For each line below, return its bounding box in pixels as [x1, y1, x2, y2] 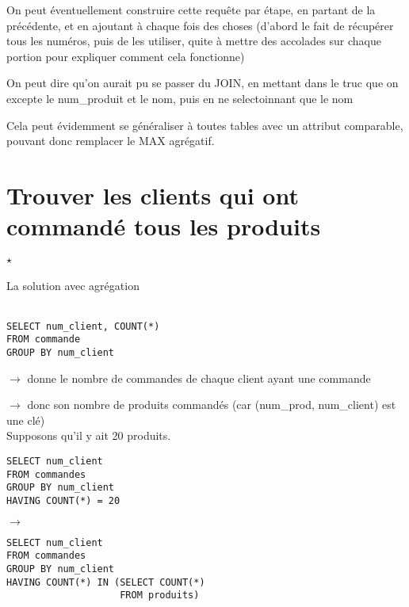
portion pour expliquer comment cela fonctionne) [6, 48, 245, 64]
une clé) [6, 411, 45, 428]
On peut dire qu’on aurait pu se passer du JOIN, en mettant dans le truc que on [6, 74, 399, 91]
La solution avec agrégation [6, 277, 140, 293]
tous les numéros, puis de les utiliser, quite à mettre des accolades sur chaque [6, 32, 381, 49]
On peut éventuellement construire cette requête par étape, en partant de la [6, 2, 376, 17]
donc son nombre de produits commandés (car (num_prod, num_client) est [27, 396, 396, 413]
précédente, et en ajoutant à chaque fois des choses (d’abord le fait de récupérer [6, 17, 394, 33]
